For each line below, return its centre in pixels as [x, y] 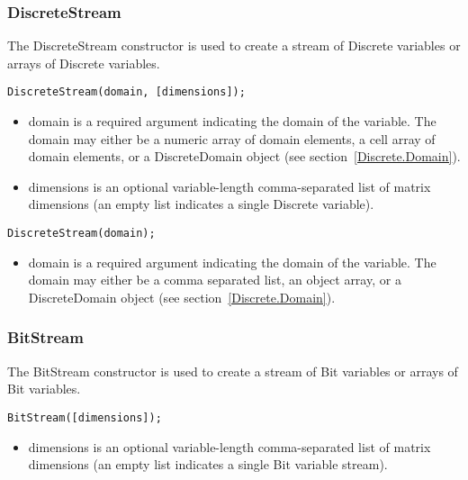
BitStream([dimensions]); [85, 417]
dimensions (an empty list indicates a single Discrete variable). [201, 204]
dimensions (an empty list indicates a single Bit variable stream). [208, 464]
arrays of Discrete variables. [84, 63]
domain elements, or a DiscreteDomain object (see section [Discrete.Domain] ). [244, 156]
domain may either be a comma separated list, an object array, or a [215, 280]
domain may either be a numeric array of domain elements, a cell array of [232, 138]
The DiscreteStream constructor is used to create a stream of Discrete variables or [234, 45]
